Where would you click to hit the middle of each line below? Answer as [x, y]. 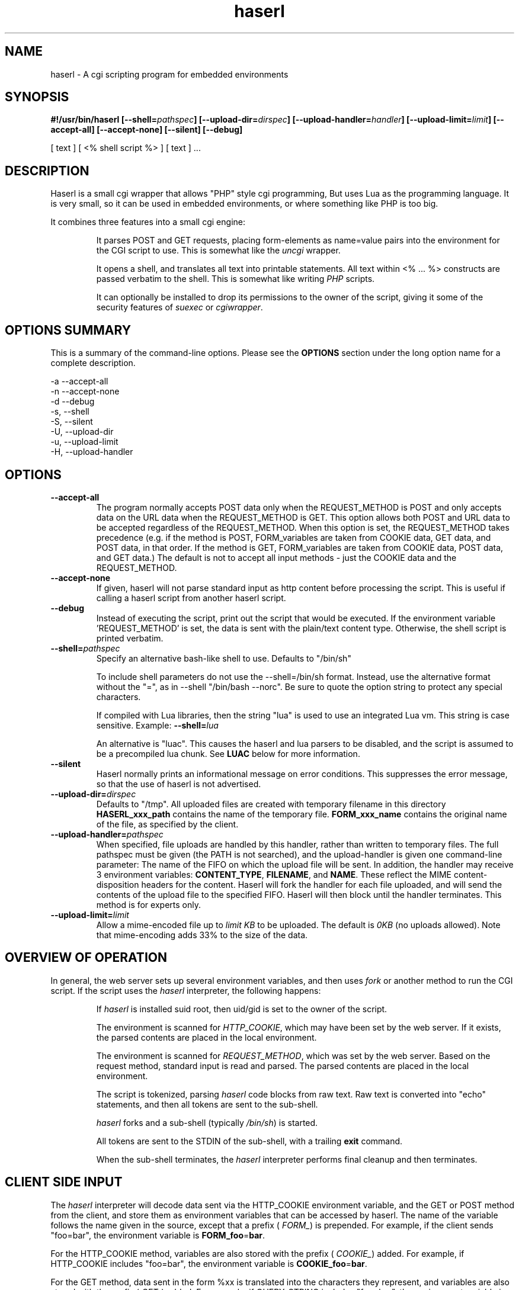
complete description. [93, 363]
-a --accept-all [79, 381]
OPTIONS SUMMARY [68, 330]
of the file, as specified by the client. [167, 824]
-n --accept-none [85, 392]
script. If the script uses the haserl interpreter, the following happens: [186, 990]
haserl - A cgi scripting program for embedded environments [169, 74]
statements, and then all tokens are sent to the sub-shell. [207, 1104]
